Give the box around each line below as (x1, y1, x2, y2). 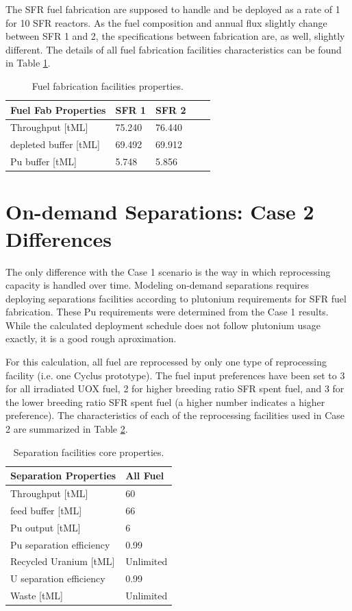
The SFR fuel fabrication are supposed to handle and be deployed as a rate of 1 (5, 2, 340, 16)
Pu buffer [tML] (10, 154, 77, 169)
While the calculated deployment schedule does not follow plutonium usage (5, 318, 320, 332)
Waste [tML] (10, 588, 63, 603)
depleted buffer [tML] (10, 137, 100, 152)
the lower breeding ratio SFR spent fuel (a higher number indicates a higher (5, 394, 325, 409)
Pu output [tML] (10, 520, 81, 534)
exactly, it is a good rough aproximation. (5, 331, 177, 346)
